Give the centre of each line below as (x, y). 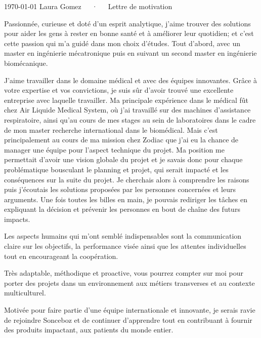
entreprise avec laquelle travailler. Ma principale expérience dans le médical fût (126, 100)
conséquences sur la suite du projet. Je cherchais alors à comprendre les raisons (127, 179)
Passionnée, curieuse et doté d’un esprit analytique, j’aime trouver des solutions (127, 23)
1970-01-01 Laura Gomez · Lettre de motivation (88, 6)
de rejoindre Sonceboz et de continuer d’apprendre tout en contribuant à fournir (128, 320)
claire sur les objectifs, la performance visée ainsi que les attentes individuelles (125, 246)
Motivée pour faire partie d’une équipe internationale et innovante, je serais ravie (130, 310)
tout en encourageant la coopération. (61, 256)
